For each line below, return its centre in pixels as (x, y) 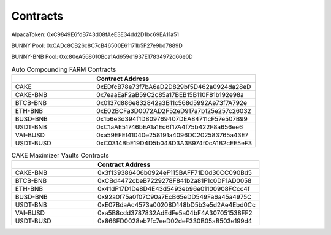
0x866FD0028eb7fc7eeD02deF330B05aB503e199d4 (175, 221)
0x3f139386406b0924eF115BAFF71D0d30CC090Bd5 (175, 173)
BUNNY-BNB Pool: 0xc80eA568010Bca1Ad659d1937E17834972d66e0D (102, 57)
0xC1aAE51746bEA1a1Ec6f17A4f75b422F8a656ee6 (169, 127)
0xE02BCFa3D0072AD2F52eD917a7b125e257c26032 (173, 111)
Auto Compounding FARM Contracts (64, 69)
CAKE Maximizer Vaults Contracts (60, 155)
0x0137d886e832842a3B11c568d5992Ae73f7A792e (172, 103)
